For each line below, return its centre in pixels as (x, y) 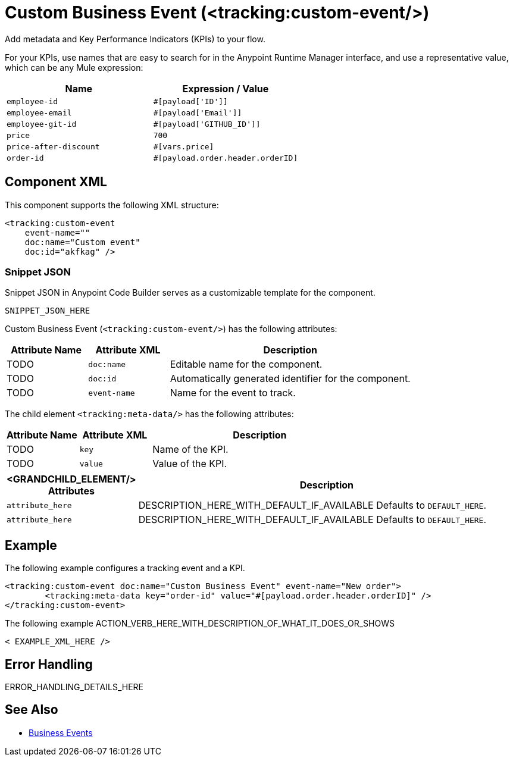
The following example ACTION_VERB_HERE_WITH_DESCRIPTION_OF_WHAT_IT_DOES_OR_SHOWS (200, 624)
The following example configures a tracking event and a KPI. (125, 568)
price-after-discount (53, 146)
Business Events (61, 732)
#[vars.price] (184, 146)
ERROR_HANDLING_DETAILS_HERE (74, 687)
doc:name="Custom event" (82, 242)
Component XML (56, 182)
